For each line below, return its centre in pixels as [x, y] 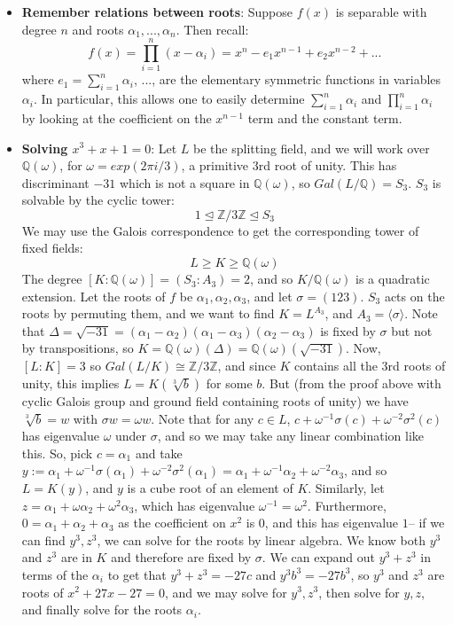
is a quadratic [393, 279]
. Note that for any [203, 418]
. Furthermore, [347, 505]
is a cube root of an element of [210, 488]
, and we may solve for [226, 592]
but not [412, 330]
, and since [246, 366]
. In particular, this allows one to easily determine [169, 99]
